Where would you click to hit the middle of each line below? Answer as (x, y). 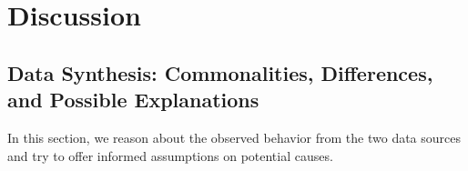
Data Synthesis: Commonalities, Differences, (220, 72)
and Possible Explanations (133, 100)
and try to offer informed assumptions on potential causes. (170, 155)
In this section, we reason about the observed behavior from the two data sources (234, 137)
